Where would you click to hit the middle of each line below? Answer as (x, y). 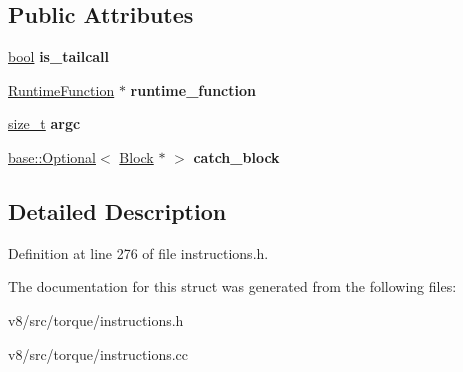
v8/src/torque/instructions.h (96, 319)
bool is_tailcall (59, 56)
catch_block (236, 156)
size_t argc (44, 123)
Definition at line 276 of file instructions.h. (138, 252)
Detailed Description (117, 210)
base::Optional (52, 156)
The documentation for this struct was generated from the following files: (232, 286)
